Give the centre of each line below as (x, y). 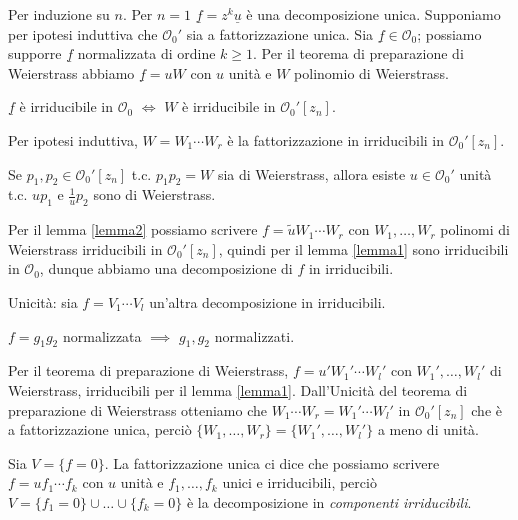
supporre (35, 53)
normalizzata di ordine (146, 53)
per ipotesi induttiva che (83, 33)
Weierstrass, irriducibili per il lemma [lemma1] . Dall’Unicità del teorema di (238, 389)
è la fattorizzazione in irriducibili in (336, 139)
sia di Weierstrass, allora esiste (311, 173)
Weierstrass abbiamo (71, 72)
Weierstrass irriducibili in (85, 248)
